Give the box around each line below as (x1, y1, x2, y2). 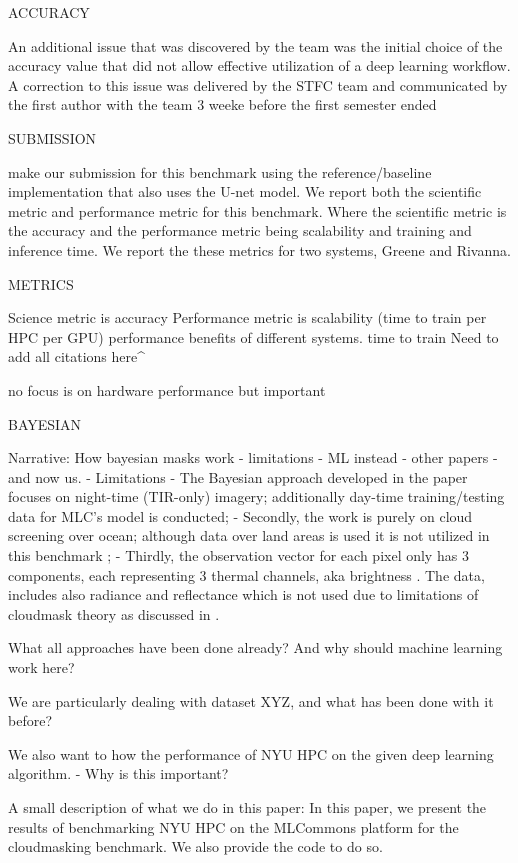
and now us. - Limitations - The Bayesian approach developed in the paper (8, 466, 468, 487)
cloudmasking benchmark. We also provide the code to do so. (8, 836, 383, 857)
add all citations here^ (8, 346, 146, 367)
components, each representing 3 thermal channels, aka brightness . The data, (8, 564, 485, 585)
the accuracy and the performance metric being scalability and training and (8, 220, 472, 241)
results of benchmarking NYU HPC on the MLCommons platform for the (8, 816, 459, 837)
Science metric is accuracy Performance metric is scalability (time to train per (8, 307, 487, 328)
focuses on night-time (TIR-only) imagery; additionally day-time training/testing (8, 486, 505, 507)
